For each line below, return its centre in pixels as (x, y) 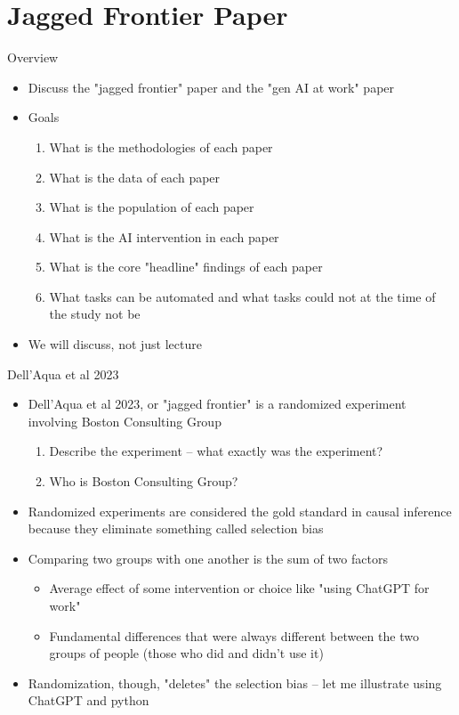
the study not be (95, 314)
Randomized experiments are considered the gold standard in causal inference (240, 511)
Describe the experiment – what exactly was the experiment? (216, 451)
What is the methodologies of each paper (161, 146)
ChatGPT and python (89, 700)
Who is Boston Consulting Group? (144, 481)
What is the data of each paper (135, 177)
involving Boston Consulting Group (125, 421)
